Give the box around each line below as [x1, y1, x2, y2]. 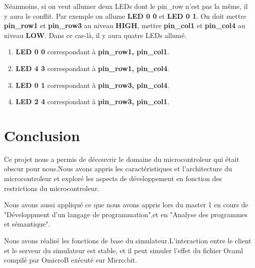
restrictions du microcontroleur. [4, 183, 100, 193]
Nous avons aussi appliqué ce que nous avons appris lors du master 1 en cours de [4, 199, 249, 210]
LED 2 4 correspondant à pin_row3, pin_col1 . [15, 96, 170, 107]
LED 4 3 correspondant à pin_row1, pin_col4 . [15, 63, 170, 73]
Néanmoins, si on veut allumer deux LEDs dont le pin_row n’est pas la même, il [4, 1, 248, 11]
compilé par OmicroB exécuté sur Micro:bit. [4, 255, 137, 265]
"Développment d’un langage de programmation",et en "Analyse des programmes [4, 209, 248, 219]
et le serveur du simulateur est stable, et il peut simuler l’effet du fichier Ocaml [4, 245, 243, 255]
